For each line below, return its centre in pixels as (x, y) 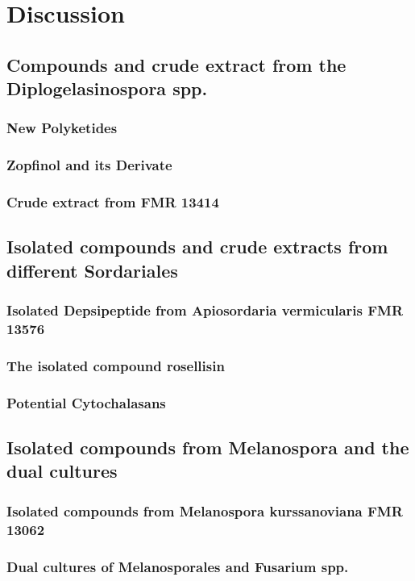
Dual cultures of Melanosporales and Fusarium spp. (178, 566)
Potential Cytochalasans (86, 402)
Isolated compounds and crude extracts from (197, 247)
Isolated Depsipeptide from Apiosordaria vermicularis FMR (205, 310)
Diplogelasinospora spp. (107, 88)
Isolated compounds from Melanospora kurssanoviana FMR (205, 510)
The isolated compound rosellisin (116, 365)
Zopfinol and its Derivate (89, 165)
